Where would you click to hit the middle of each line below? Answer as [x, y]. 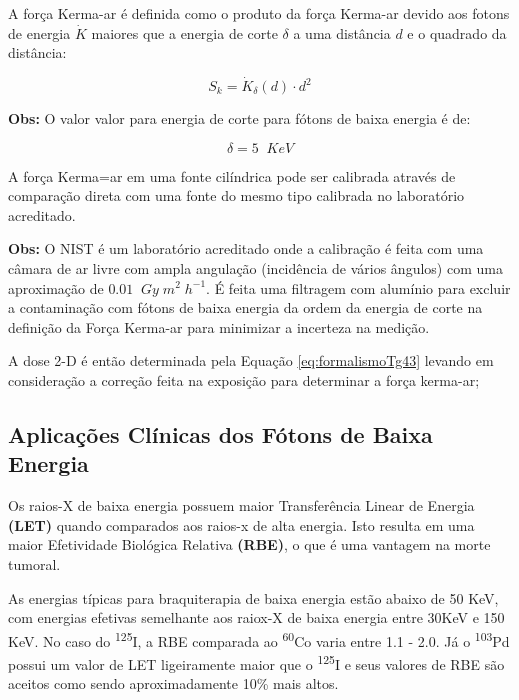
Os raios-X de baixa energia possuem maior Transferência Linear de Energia [241, 505]
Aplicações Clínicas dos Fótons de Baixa [220, 433]
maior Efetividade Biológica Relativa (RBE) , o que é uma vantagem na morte [249, 544]
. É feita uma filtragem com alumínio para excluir [358, 287]
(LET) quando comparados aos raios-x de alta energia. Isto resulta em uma [241, 524]
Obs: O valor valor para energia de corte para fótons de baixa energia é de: [239, 118]
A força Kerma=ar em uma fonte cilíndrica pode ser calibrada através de [232, 175]
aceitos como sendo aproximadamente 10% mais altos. [173, 683]
